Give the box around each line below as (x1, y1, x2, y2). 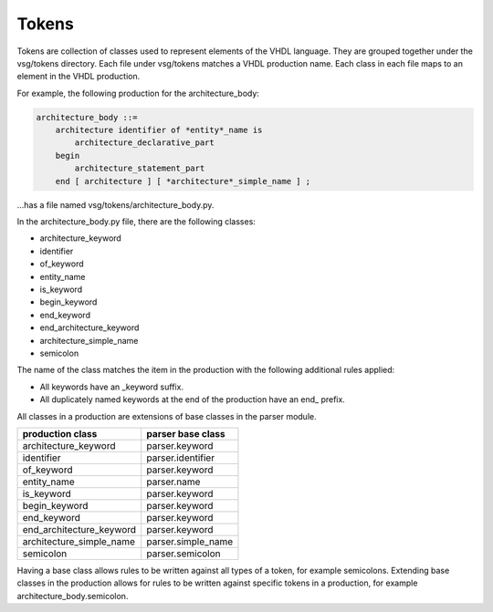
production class (22, 427, 98, 440)
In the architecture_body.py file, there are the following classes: (16, 216, 256, 227)
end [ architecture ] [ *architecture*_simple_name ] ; (55, 176, 311, 186)
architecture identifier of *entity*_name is (55, 125, 263, 136)
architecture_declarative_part (74, 138, 215, 148)
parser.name (146, 475, 201, 488)
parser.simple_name (146, 534, 234, 547)
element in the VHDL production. (16, 71, 141, 82)
